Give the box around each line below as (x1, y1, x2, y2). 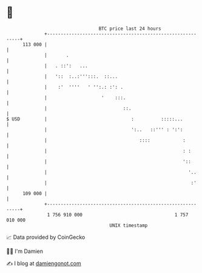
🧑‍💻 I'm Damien (6, 247, 44, 255)
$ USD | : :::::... (6, 116, 183, 122)
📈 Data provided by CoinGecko (6, 233, 86, 241)
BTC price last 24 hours (98, 26, 162, 32)
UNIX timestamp (109, 222, 148, 229)
